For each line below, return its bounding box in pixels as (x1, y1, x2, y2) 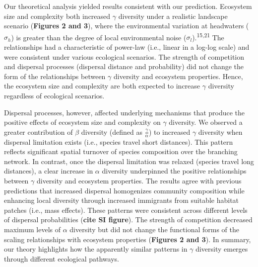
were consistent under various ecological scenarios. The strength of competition (4, 51, 245, 62)
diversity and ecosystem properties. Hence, (113, 71, 243, 81)
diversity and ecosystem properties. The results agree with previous (36, 175, 242, 185)
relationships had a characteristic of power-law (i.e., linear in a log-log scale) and (4, 42, 250, 52)
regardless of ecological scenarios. (4, 90, 105, 100)
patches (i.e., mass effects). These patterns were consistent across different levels (4, 204, 248, 215)
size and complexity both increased (4, 10, 111, 21)
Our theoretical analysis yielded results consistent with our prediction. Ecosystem (4, 1, 252, 11)
